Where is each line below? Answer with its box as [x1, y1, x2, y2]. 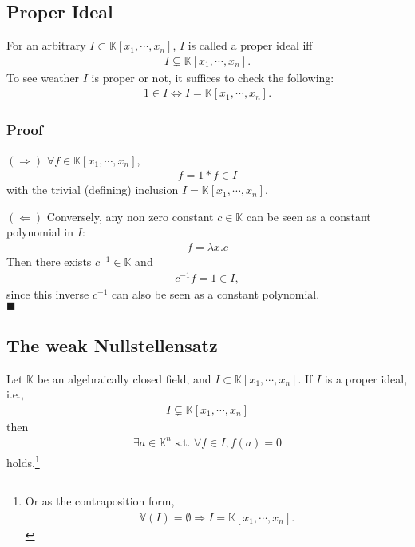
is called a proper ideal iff [188, 37, 313, 54]
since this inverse [6, 285, 89, 302]
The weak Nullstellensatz [6, 332, 218, 357]
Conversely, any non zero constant [46, 208, 214, 224]
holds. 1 [6, 451, 40, 470]
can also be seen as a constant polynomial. [112, 285, 320, 302]
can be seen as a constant [246, 208, 371, 224]
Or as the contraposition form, [25, 493, 175, 509]
